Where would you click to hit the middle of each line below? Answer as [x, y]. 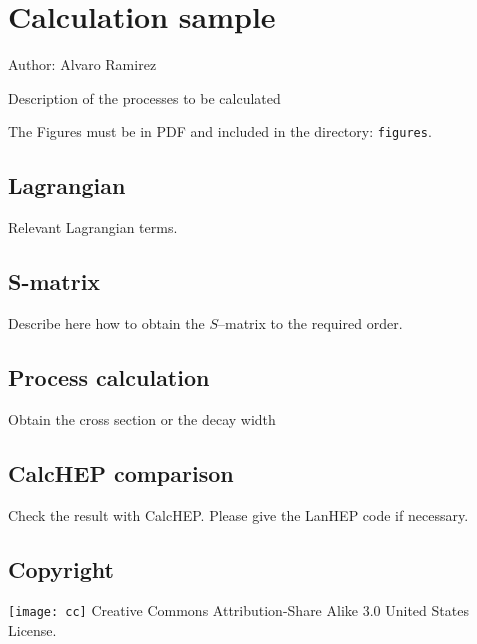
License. [32, 630]
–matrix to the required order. [310, 322]
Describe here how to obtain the [106, 322]
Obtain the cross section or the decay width [142, 418]
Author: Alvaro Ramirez [82, 64]
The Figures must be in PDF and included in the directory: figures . [220, 131]
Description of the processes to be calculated [144, 97]
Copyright [61, 568]
